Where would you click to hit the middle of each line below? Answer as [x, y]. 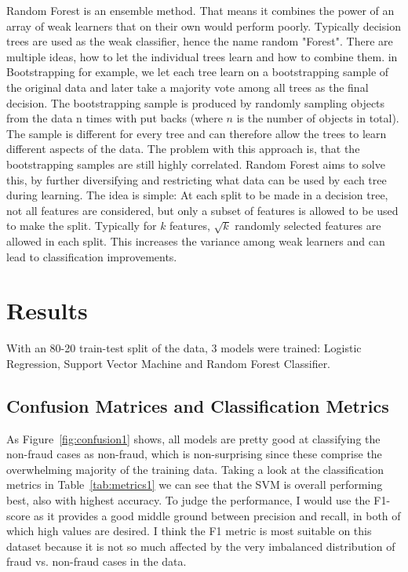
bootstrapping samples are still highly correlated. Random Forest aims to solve [196, 164]
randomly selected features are [308, 226]
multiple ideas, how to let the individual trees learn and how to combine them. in [202, 56]
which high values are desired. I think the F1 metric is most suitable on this [189, 531]
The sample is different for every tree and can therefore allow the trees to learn [197, 133]
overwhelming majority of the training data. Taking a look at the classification [195, 469]
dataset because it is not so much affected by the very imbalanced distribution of [201, 546]
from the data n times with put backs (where [115, 118]
